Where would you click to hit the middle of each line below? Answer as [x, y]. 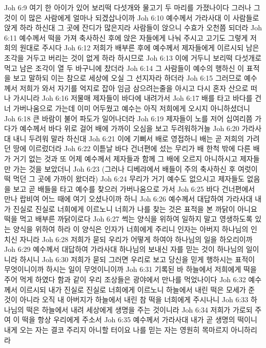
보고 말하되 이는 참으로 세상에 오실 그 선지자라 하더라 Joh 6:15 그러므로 [127, 78]
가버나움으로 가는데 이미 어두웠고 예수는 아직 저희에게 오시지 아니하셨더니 [131, 108]
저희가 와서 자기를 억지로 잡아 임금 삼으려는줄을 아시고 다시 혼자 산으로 [134, 88]
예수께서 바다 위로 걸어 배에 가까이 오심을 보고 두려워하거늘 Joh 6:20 [129, 128]
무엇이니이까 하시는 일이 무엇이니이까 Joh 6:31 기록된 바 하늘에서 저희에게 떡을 [130, 269]
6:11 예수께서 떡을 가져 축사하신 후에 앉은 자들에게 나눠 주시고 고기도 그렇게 [126, 37]
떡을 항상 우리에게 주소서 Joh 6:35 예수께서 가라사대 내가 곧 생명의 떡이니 [140, 319]
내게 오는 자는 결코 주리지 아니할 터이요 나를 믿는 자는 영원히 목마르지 [116, 329]
